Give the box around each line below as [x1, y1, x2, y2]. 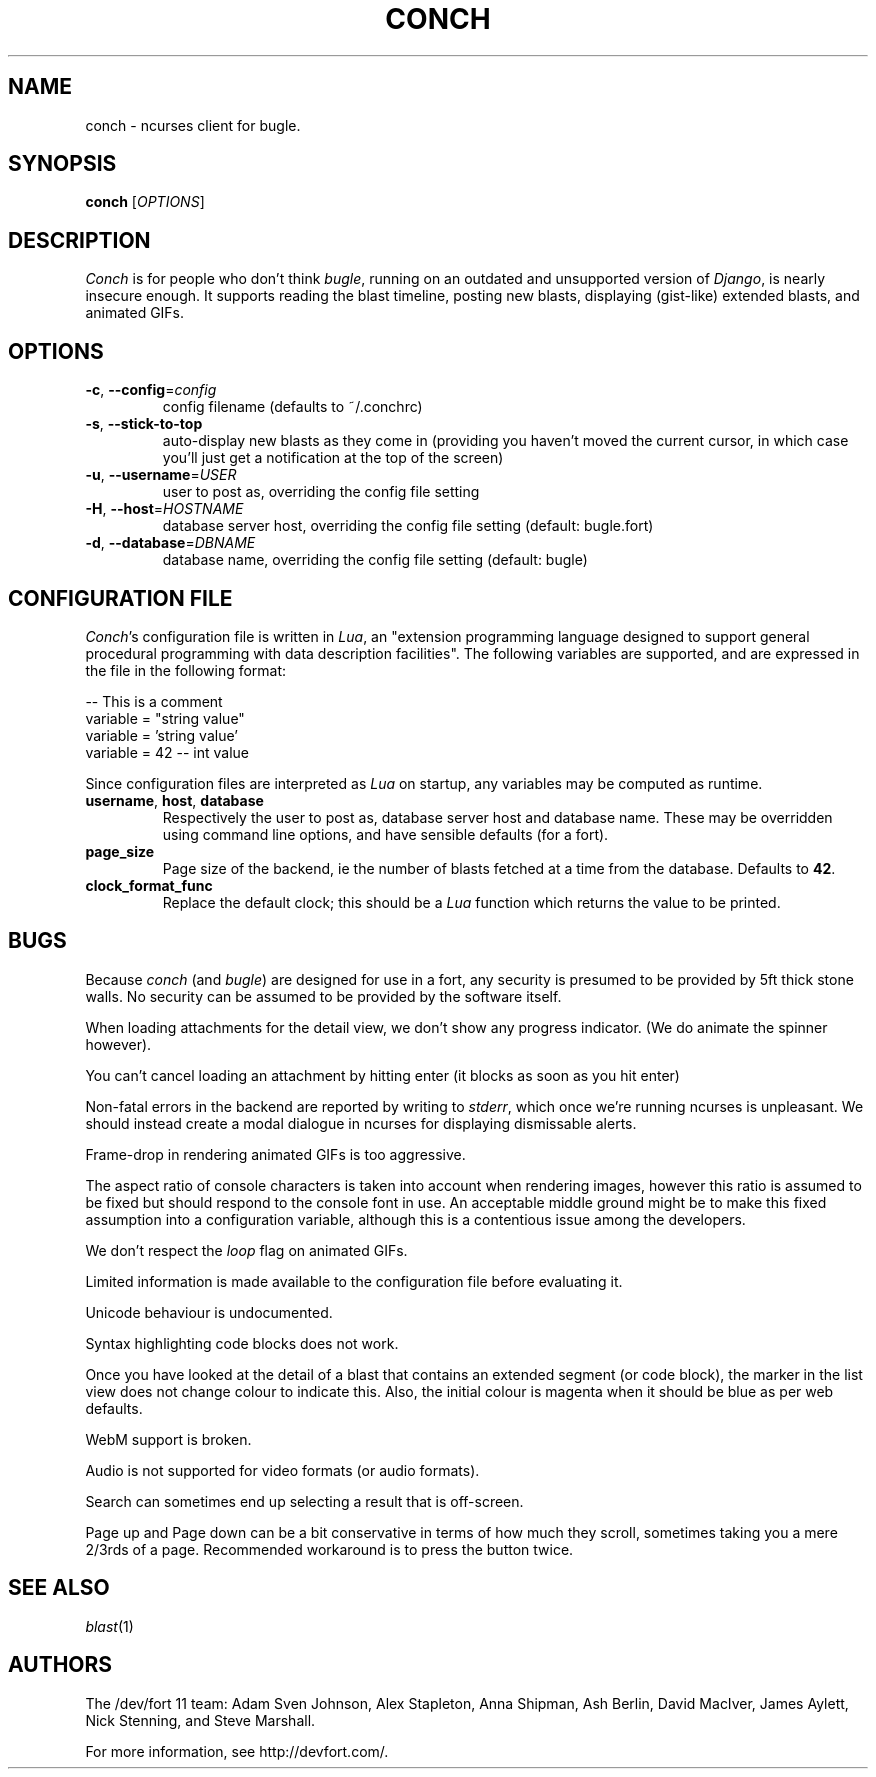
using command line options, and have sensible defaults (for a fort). [162, 825, 609, 843]
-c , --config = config [85, 381, 217, 399]
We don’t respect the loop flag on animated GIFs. [85, 1241, 408, 1259]
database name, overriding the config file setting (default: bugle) [162, 551, 588, 569]
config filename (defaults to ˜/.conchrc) [162, 398, 423, 416]
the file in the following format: [85, 661, 287, 679]
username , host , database [85, 791, 264, 809]
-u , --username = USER [85, 466, 237, 484]
